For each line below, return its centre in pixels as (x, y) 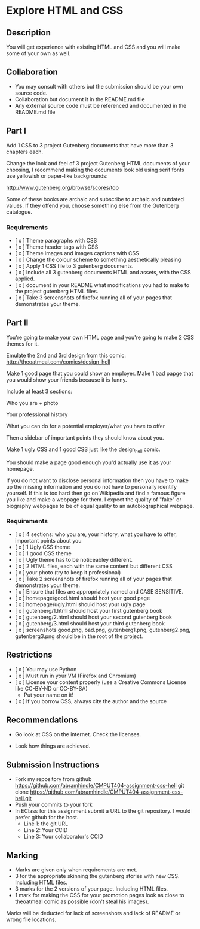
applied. (25, 279)
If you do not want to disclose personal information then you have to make (98, 480)
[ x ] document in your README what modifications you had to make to (102, 285)
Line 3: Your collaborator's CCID (63, 837)
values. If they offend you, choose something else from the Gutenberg (93, 205)
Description (28, 33)
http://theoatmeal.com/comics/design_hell (58, 361)
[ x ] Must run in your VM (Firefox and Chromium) (75, 676)
